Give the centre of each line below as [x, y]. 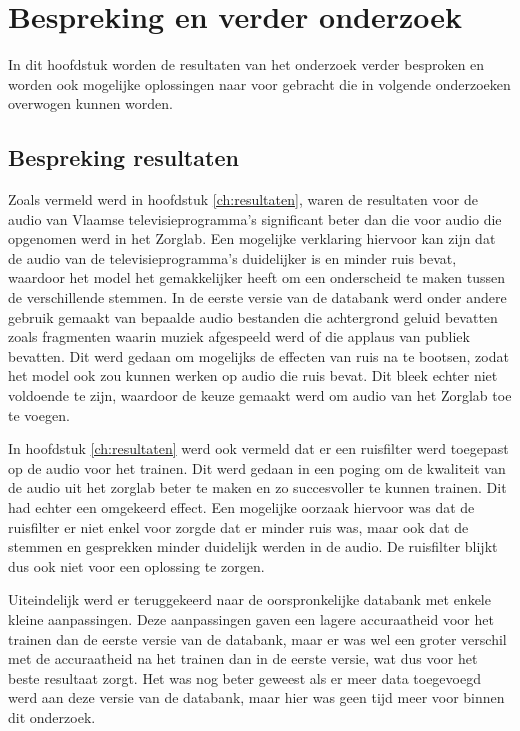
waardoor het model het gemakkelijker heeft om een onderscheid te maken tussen [256, 277]
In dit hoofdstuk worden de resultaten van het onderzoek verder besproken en [246, 64]
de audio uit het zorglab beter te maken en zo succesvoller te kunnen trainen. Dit [257, 487]
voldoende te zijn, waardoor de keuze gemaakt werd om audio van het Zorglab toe [260, 395]
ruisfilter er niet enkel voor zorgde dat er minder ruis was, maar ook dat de [238, 526]
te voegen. [39, 414]
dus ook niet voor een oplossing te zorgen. [136, 565]
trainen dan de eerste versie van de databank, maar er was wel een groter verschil [257, 638]
